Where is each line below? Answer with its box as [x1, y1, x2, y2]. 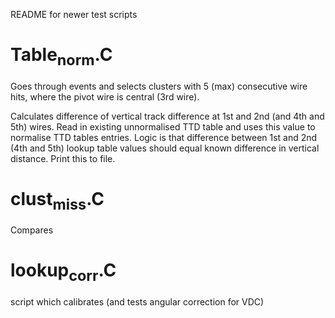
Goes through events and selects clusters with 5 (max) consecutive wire [10, 80, 308, 92]
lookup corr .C [10, 259, 117, 285]
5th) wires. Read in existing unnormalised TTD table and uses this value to [10, 120, 316, 133]
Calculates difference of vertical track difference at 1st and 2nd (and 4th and [10, 110, 325, 122]
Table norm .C [10, 44, 113, 69]
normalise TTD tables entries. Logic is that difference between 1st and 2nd [10, 131, 318, 143]
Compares [10, 224, 54, 236]
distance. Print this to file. [10, 152, 116, 164]
